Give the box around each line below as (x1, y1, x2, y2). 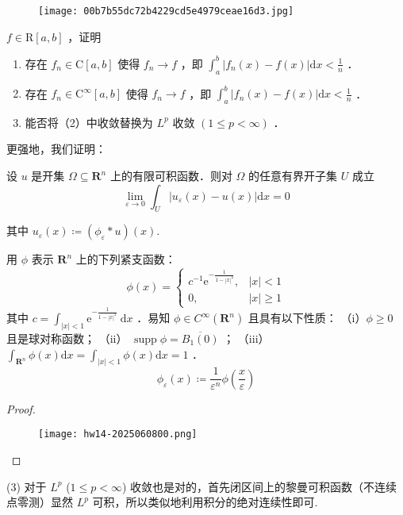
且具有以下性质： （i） (248, 309, 367, 326)
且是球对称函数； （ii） (6, 329, 128, 346)
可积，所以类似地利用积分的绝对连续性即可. (92, 494, 318, 510)
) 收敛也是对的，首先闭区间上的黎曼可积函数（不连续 (121, 478, 397, 494)
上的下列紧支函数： (75, 251, 176, 267)
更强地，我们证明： (6, 140, 106, 157)
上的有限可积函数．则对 (109, 167, 232, 184)
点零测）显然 (6, 494, 73, 510)
